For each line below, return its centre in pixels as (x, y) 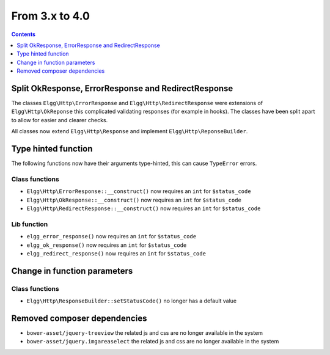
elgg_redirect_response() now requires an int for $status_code (116, 253)
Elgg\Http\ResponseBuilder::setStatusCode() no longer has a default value (132, 301)
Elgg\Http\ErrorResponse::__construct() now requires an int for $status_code (139, 191)
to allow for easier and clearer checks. (60, 120)
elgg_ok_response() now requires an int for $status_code (107, 245)
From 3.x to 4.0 (50, 16)
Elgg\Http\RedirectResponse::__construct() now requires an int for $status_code (144, 208)
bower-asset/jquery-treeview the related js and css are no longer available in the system (145, 333)
